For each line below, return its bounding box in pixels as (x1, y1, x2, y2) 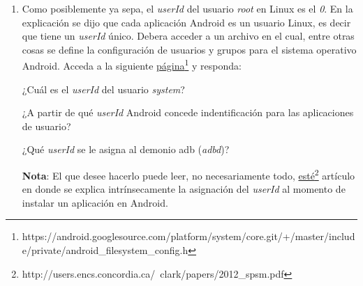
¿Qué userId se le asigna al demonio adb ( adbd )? (22, 142, 230, 157)
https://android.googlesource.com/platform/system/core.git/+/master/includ (22, 229, 355, 244)
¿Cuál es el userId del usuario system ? (22, 81, 185, 96)
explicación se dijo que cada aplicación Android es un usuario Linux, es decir (22, 15, 351, 29)
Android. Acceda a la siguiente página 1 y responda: (22, 56, 242, 73)
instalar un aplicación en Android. (22, 195, 168, 209)
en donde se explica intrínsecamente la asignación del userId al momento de (22, 182, 346, 196)
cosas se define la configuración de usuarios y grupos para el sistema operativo (22, 42, 357, 56)
